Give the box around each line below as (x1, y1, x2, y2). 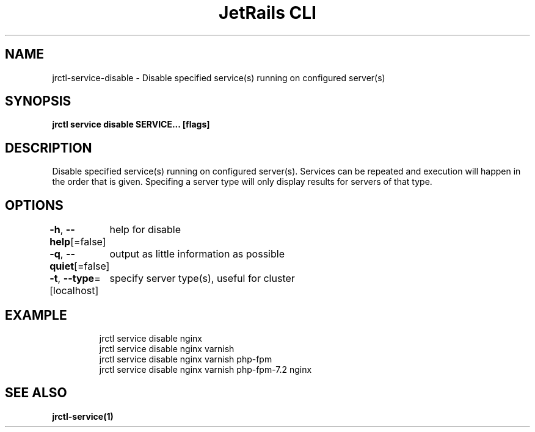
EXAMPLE (5, 307, 67, 323)
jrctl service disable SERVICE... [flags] (52, 119, 210, 130)
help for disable (109, 223, 181, 236)
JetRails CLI (219, 2, 316, 23)
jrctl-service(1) (52, 411, 114, 422)
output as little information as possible (109, 248, 285, 261)
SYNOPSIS (5, 93, 71, 109)
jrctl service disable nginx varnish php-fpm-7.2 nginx (99, 364, 312, 375)
